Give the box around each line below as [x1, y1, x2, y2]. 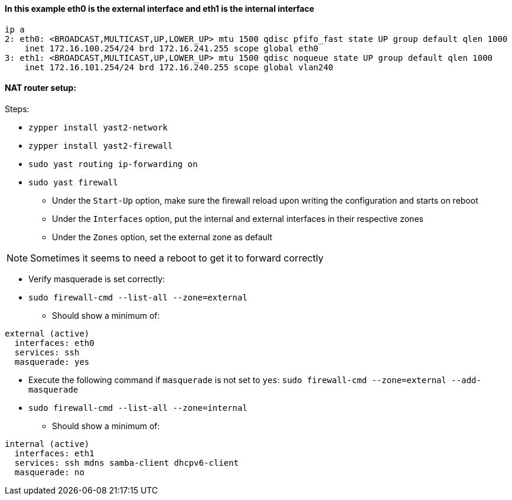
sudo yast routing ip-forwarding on [28, 159, 198, 169]
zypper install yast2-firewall [28, 140, 173, 151]
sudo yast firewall [28, 177, 118, 187]
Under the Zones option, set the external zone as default [52, 231, 273, 242]
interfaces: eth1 [14, 448, 94, 458]
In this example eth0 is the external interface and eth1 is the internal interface [5, 4, 315, 14]
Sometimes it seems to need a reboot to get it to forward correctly [30, 251, 324, 264]
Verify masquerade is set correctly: [28, 273, 165, 284]
